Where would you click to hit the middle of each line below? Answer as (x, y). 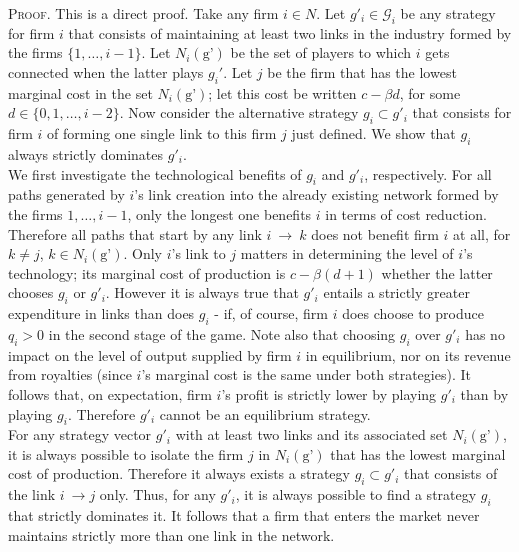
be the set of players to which (321, 52)
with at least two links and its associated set (311, 434)
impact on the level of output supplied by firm (150, 354)
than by (484, 393)
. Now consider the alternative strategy (239, 112)
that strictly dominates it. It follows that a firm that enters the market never (244, 515)
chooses (31, 292)
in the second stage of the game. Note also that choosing (222, 333)
